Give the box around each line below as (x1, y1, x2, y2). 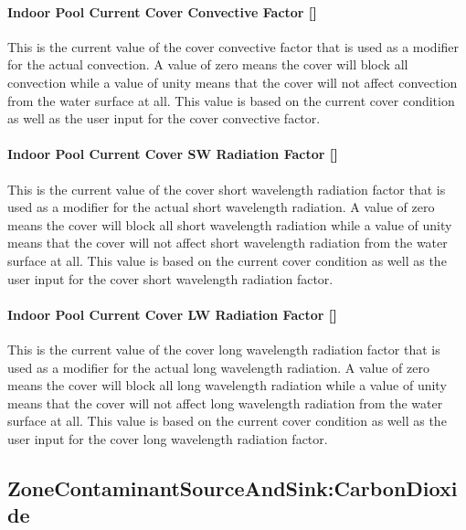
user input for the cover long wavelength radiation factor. (7, 429, 328, 448)
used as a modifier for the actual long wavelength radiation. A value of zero (7, 357, 429, 376)
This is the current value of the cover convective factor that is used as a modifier (7, 37, 460, 56)
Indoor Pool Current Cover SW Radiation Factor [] (7, 144, 338, 164)
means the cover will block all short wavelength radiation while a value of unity (7, 215, 452, 234)
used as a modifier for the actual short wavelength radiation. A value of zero (7, 197, 435, 217)
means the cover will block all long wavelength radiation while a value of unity (7, 376, 447, 395)
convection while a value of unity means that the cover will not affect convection (7, 72, 458, 91)
